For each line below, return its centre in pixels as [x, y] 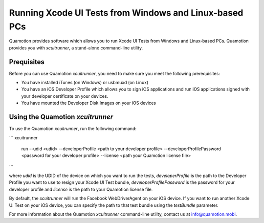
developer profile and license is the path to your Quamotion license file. [81, 189]
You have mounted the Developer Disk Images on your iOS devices [89, 103]
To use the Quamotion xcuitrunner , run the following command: [73, 129]
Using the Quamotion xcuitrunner [61, 117]
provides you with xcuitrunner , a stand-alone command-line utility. [76, 48]
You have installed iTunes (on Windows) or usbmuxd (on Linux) [85, 83]
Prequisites [27, 62]
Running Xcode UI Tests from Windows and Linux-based [126, 13]
